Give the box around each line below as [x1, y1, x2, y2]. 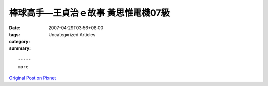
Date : [9, 25, 21, 31]
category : [9, 39, 30, 44]
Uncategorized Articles [48, 31, 96, 37]
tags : [9, 31, 20, 37]
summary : [9, 45, 31, 51]
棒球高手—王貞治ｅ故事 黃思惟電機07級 [9, 7, 170, 18]
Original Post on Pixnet [9, 75, 56, 81]
